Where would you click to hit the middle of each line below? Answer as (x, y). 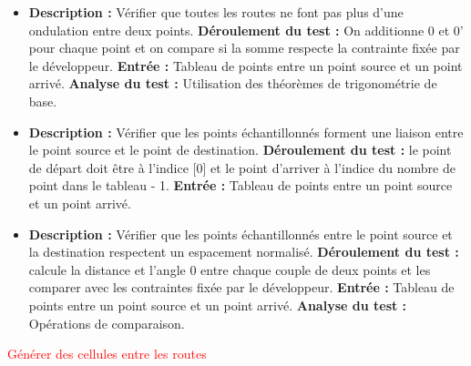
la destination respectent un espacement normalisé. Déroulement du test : (244, 252)
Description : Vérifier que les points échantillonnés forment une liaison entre (246, 132)
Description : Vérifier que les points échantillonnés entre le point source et (241, 234)
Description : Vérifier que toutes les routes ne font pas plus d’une (216, 12)
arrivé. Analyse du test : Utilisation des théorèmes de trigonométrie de (233, 83)
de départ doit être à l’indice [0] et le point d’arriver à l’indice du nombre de (242, 167)
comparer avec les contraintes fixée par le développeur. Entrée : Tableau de (241, 287)
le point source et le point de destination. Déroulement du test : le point (240, 150)
